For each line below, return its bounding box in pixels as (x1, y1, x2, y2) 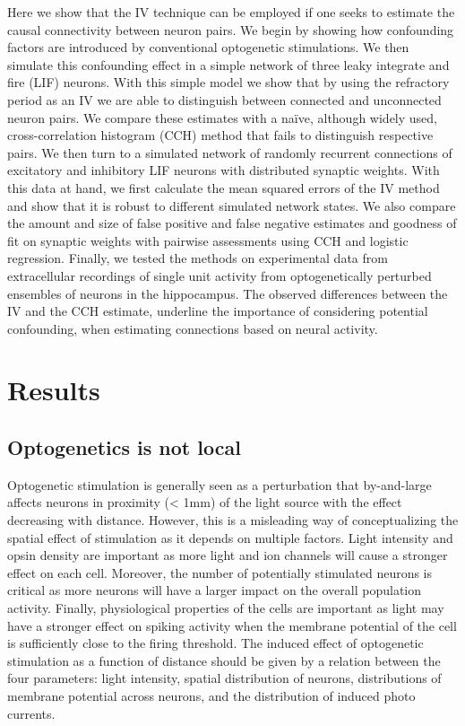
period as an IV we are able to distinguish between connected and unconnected (7, 90, 442, 109)
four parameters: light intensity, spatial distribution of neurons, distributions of (7, 669, 442, 687)
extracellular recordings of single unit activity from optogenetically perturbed (7, 266, 432, 284)
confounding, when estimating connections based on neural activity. (7, 319, 378, 337)
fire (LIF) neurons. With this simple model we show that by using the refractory (7, 73, 450, 92)
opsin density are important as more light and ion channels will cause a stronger (7, 546, 448, 564)
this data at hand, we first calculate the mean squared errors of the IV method (7, 178, 440, 197)
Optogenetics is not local (7, 433, 241, 461)
